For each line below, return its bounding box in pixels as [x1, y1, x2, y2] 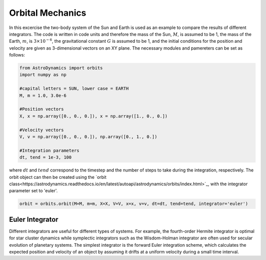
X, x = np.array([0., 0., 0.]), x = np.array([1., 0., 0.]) [19, 113, 168, 119]
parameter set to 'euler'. [9, 188, 58, 194]
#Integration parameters [19, 147, 80, 153]
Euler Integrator [9, 215, 59, 224]
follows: [9, 52, 25, 58]
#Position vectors [19, 106, 64, 112]
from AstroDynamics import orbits [19, 65, 103, 71]
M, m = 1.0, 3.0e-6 [19, 92, 66, 98]
